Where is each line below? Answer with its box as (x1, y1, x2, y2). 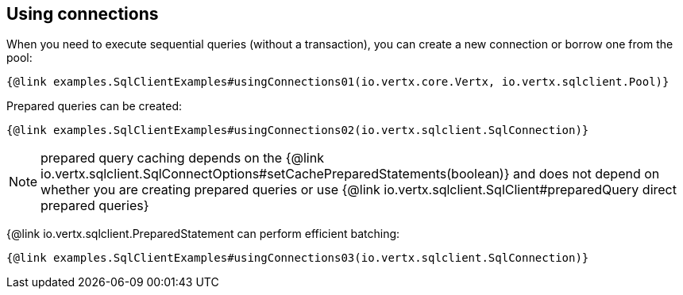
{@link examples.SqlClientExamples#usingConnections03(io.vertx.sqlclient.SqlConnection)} (6, 251, 589, 265)
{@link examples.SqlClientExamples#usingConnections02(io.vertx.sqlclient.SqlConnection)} (6, 124, 589, 137)
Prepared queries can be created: (6, 99, 183, 113)
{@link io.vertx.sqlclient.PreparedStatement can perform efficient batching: (6, 227, 400, 241)
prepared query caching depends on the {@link (41, 150, 324, 167)
